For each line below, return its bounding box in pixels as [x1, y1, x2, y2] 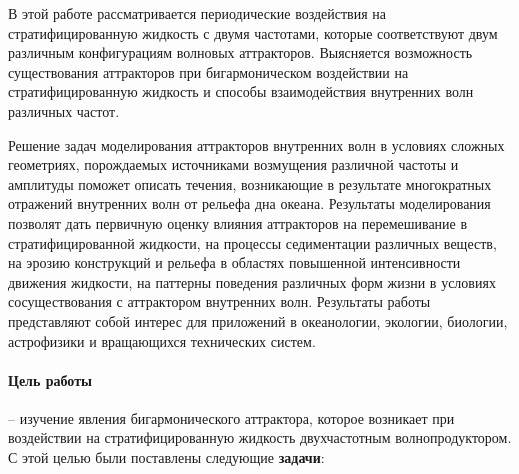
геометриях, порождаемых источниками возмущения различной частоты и [8, 154, 459, 175]
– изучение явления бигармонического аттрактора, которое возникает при [8, 407, 455, 428]
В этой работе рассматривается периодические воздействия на [8, 3, 386, 23]
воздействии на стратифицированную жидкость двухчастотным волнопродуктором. [8, 427, 512, 448]
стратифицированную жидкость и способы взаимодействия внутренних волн [8, 81, 474, 102]
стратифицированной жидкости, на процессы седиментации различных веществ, [8, 232, 497, 253]
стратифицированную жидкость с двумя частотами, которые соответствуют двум [8, 22, 498, 43]
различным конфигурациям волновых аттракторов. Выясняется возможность [8, 42, 473, 63]
